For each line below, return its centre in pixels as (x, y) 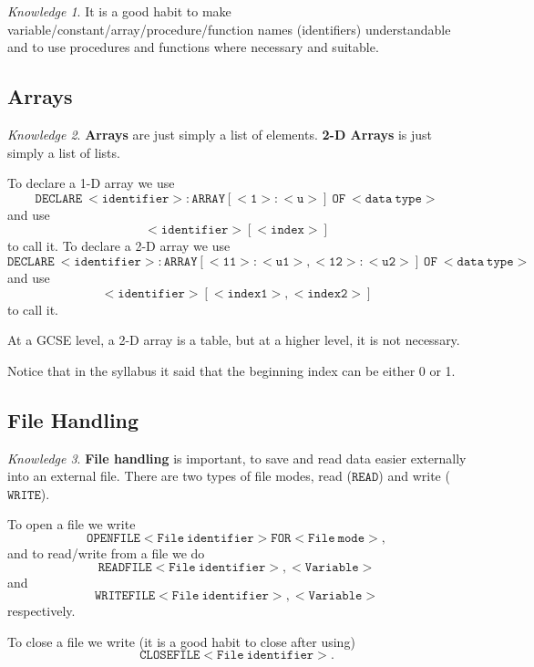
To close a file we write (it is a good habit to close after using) (181, 641)
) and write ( (414, 476)
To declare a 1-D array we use (91, 183)
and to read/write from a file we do (106, 552)
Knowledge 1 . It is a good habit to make (119, 11)
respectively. (41, 611)
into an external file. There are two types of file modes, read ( (180, 476)
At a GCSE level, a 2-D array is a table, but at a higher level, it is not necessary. (234, 340)
